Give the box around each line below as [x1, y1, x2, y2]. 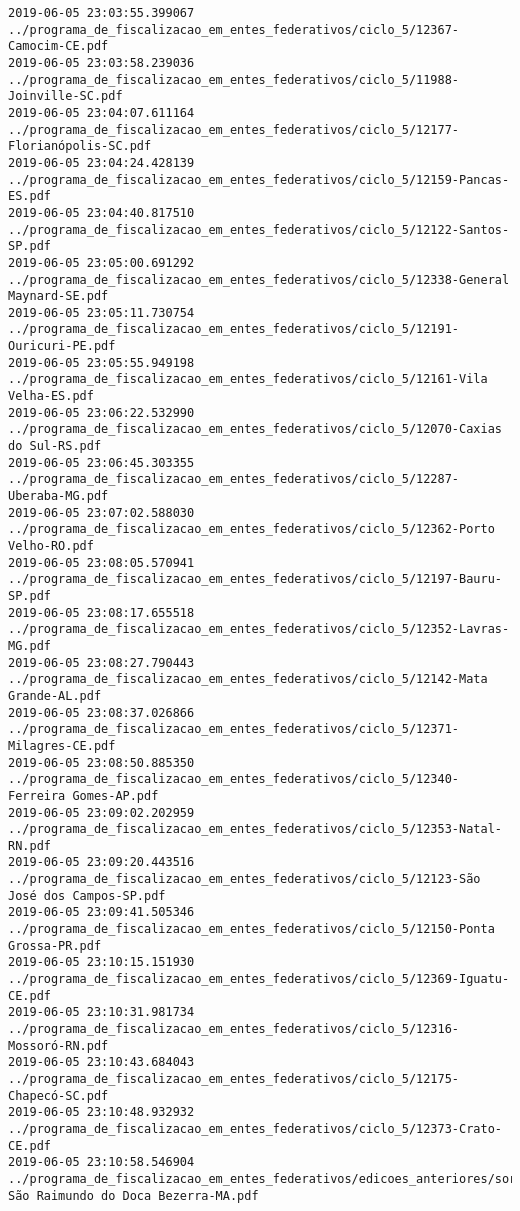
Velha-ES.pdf [8, 389, 94, 404]
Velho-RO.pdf [8, 539, 94, 553]
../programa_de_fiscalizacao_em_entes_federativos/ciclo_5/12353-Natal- [8, 822, 502, 837]
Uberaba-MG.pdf [8, 489, 109, 504]
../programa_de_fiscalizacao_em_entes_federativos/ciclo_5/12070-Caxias [8, 422, 502, 437]
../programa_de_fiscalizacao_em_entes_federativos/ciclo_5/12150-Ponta [8, 922, 495, 937]
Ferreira [8, 788, 66, 803]
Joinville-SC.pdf [8, 89, 123, 104]
